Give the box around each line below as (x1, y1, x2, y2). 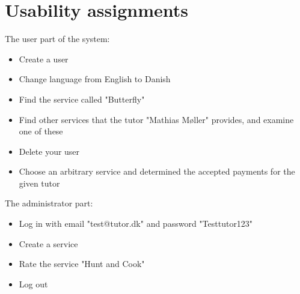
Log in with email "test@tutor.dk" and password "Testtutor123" (19, 217, 253, 230)
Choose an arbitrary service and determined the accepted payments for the (19, 165, 295, 178)
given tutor (19, 176, 60, 189)
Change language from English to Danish (19, 73, 171, 85)
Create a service (19, 237, 78, 250)
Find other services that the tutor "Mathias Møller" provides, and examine (19, 113, 294, 125)
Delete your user (19, 145, 80, 157)
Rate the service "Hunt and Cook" (19, 257, 145, 270)
